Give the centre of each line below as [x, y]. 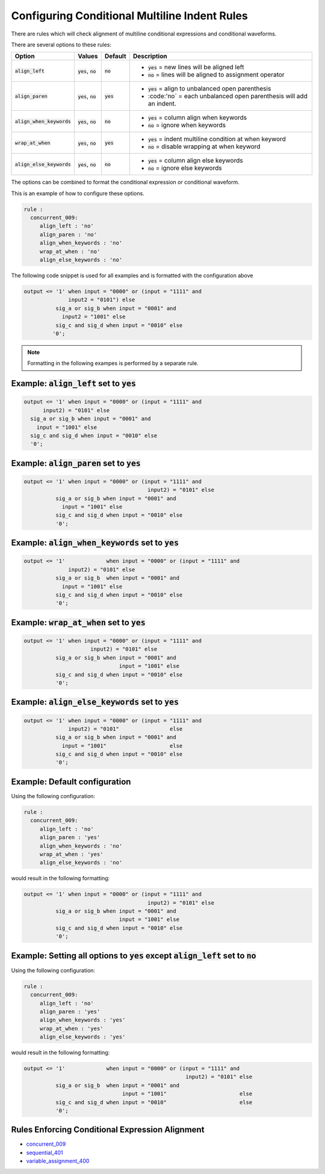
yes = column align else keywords [195, 161]
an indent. [162, 104]
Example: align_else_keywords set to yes [95, 702]
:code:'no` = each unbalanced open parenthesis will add [228, 96]
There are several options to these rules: [61, 45]
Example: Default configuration [71, 782]
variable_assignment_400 [58, 1161]
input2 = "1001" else [94, 317]
